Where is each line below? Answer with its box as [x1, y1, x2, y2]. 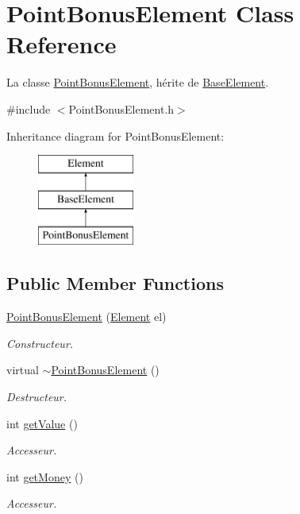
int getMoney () [6, 468, 83, 485]
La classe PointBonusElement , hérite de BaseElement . [6, 74, 269, 91]
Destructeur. [6, 388, 67, 405]
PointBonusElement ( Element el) [6, 308, 167, 325]
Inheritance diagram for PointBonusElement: [6, 127, 225, 144]
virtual [6, 361, 39, 378]
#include [6, 100, 51, 117]
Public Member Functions [6, 271, 224, 296]
